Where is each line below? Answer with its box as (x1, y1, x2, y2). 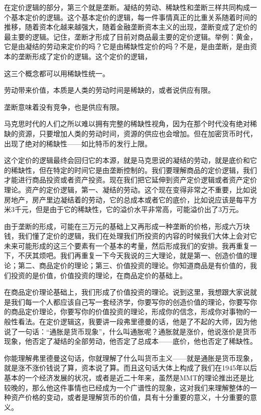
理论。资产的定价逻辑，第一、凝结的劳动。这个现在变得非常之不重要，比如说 (4, 184, 257, 194)
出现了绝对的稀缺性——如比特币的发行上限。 (4, 138, 152, 148)
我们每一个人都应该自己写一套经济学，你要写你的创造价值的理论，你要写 (11, 296, 250, 307)
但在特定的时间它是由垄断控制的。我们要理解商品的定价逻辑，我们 (39, 164, 257, 175)
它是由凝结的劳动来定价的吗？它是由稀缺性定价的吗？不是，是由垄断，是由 (4, 41, 250, 52)
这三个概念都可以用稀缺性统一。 (4, 68, 109, 78)
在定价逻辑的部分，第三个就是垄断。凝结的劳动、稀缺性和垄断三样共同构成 (4, 2, 250, 12)
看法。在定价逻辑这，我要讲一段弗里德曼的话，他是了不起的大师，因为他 (18, 316, 257, 327)
